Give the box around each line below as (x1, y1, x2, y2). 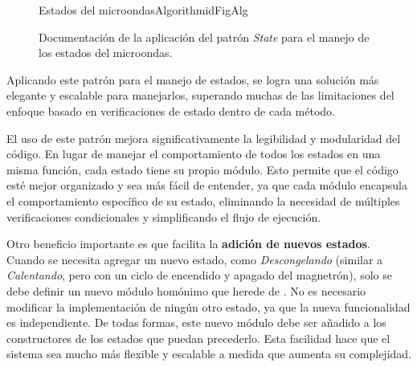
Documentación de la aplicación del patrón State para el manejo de (39, 28, 370, 45)
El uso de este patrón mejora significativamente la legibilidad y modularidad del (6, 129, 401, 146)
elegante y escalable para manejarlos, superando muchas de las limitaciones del (6, 87, 395, 104)
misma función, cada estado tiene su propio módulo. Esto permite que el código (6, 161, 399, 177)
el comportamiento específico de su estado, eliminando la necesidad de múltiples (6, 192, 400, 209)
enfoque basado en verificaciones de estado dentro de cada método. (6, 102, 336, 119)
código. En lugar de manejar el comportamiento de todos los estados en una (6, 145, 381, 162)
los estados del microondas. (39, 44, 173, 61)
